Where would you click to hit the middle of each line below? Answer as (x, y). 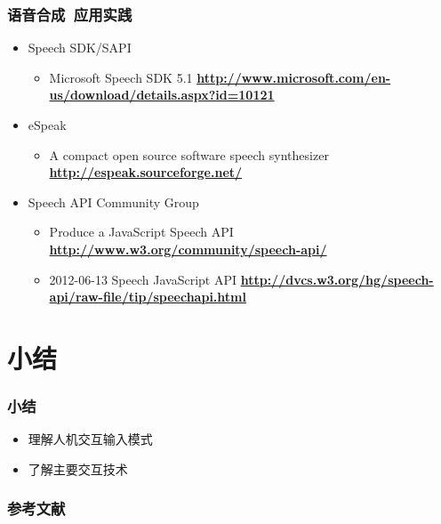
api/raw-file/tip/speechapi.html (148, 297)
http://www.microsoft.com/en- (294, 77)
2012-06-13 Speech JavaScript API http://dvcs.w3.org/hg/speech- (241, 279)
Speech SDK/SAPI (80, 48)
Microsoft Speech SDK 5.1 (121, 77)
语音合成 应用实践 (70, 14)
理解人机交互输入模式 (90, 439)
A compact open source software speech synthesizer (189, 154)
